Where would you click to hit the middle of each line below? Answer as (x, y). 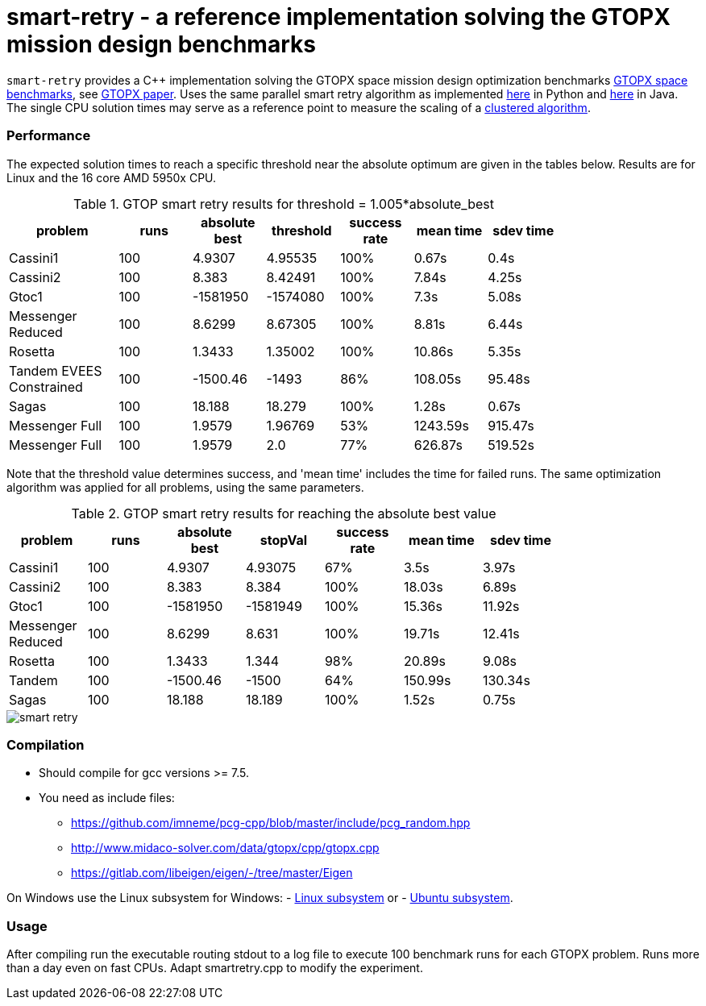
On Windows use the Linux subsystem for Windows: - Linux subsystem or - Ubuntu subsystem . (260, 898)
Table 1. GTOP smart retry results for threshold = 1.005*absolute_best (284, 204)
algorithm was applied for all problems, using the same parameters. (185, 487)
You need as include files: (107, 798)
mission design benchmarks (161, 44)
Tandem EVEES (56, 370)
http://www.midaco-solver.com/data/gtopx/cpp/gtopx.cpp (225, 848)
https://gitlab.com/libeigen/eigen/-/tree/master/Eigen (212, 873)
